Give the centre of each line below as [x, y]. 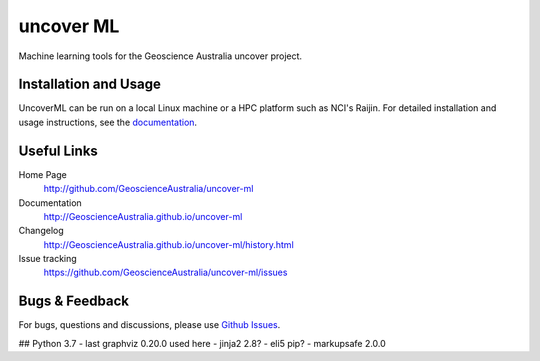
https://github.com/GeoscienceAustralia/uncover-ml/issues [165, 272]
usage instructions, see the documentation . [108, 122]
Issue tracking [47, 259]
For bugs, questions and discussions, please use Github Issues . [149, 325]
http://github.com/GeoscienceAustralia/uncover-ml [148, 189]
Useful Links [58, 150]
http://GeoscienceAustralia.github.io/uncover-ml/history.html [168, 244]
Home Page [42, 174]
